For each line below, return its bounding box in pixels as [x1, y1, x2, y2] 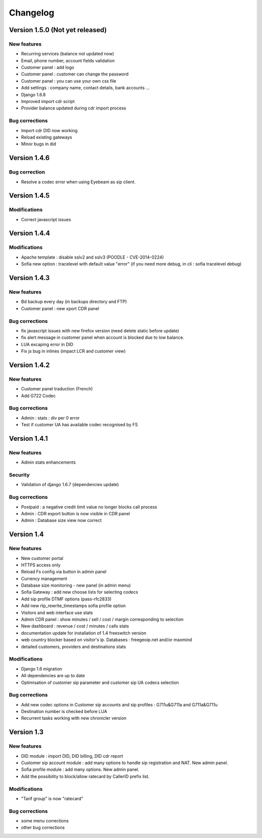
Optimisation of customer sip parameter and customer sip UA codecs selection [21, 680, 179, 685]
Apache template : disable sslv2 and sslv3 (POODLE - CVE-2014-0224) [21, 254, 164, 260]
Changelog [9, 7, 54, 18]
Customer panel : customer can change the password [21, 71, 129, 77]
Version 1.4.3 [9, 274, 50, 282]
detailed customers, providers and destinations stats [21, 644, 126, 649]
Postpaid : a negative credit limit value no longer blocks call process [21, 504, 157, 510]
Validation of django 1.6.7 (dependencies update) [21, 482, 119, 488]
